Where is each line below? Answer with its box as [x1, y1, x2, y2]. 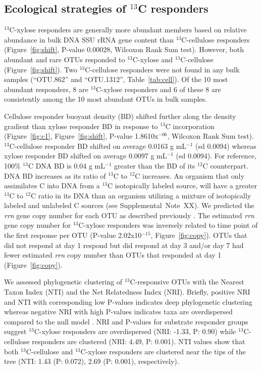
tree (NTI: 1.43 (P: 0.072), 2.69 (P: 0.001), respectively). [4, 356, 179, 366]
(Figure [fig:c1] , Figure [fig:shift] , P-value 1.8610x [4, 131, 159, 141]
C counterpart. [202, 160, 248, 171]
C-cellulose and [26, 346, 73, 356]
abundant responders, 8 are [4, 84, 88, 94]
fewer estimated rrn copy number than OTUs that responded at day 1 [4, 250, 222, 260]
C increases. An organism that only [135, 170, 244, 181]
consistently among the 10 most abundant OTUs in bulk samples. [4, 94, 207, 104]
